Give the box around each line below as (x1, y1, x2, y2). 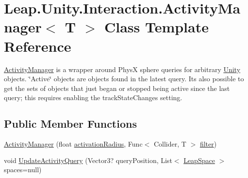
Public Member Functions (4, 116, 137, 131)
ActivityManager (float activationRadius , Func (4, 139, 143, 149)
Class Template (104, 17, 209, 37)
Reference (4, 36, 71, 56)
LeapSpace (183, 155, 215, 165)
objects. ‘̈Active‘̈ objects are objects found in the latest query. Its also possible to (4, 74, 244, 84)
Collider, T (153, 139, 186, 149)
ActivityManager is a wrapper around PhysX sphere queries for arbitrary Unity (4, 64, 241, 74)
